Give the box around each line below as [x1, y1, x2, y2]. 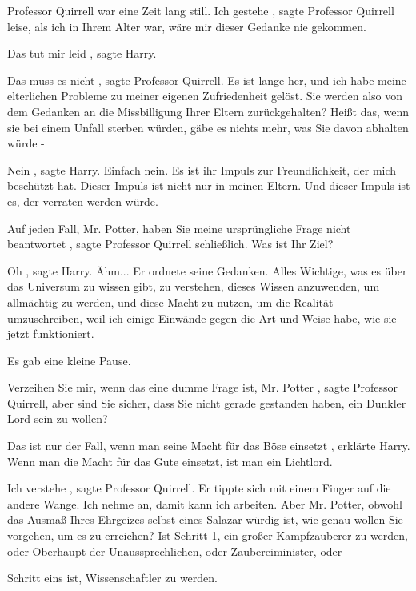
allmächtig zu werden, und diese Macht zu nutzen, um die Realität [7, 293, 334, 310]
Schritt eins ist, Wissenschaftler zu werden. [7, 569, 218, 586]
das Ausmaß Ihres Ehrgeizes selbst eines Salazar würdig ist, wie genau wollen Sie [7, 511, 403, 528]
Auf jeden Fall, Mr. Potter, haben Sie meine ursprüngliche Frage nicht [7, 219, 351, 236]
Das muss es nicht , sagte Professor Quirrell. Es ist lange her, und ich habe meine [7, 71, 406, 88]
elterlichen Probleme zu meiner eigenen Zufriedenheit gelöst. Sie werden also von [7, 87, 403, 104]
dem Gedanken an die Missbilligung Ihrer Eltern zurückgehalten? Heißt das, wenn [7, 103, 409, 119]
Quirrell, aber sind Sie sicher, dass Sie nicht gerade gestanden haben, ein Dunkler [7, 394, 406, 411]
